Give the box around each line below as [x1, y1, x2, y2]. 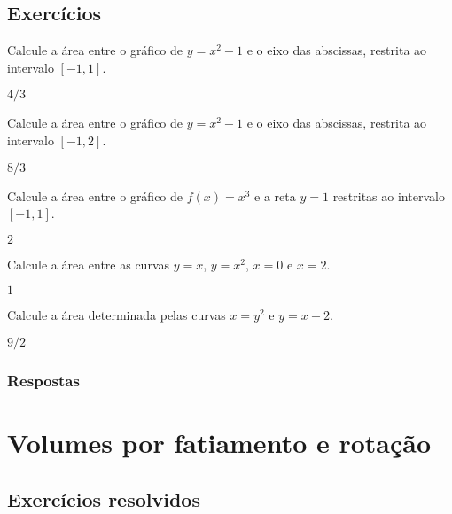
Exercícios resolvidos [7, 485, 200, 512]
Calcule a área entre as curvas [7, 254, 170, 273]
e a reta [254, 186, 296, 205]
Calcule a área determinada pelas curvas [7, 306, 226, 324]
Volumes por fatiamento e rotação [7, 424, 432, 460]
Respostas [7, 369, 80, 391]
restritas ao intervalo [332, 186, 445, 205]
